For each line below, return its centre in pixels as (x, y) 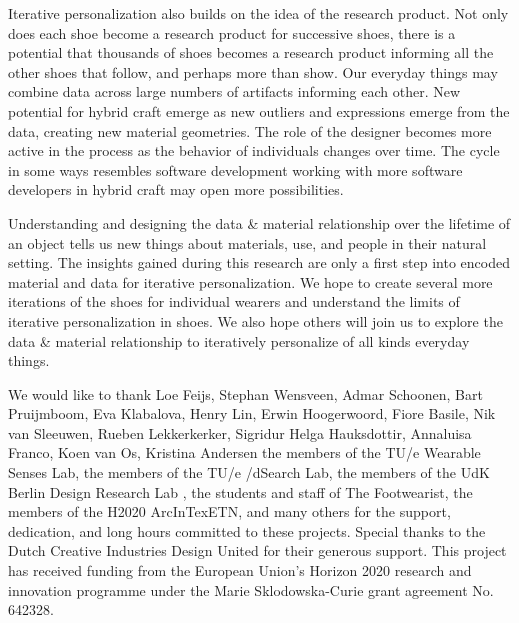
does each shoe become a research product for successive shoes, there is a (232, 32)
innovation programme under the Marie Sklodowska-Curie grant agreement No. (251, 589)
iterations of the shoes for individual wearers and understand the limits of (234, 301)
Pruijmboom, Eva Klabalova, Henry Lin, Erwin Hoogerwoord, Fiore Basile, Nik (252, 413)
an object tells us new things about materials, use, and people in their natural (247, 242)
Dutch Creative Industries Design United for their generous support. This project (257, 550)
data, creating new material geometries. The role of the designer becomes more (250, 130)
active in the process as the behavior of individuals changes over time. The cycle (254, 150)
